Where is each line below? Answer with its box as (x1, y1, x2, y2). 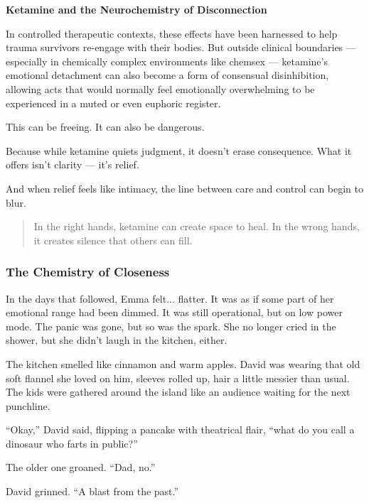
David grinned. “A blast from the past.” (6, 484, 179, 499)
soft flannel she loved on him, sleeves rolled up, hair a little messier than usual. (6, 370, 350, 385)
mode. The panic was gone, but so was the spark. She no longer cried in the (6, 318, 336, 333)
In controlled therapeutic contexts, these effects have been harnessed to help (6, 26, 338, 40)
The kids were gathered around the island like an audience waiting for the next (6, 384, 351, 399)
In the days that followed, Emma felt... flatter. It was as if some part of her (6, 291, 334, 305)
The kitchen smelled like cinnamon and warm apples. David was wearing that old (6, 356, 360, 371)
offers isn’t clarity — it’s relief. (6, 157, 139, 172)
